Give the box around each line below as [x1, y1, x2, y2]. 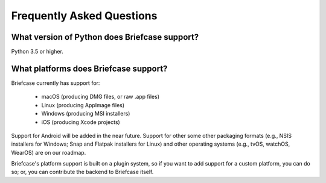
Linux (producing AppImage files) [41, 101, 125, 108]
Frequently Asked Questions [11, 9, 158, 22]
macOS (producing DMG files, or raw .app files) [41, 93, 160, 101]
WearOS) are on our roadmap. [11, 149, 86, 156]
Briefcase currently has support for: [11, 79, 100, 87]
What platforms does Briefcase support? [11, 63, 168, 73]
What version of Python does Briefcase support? [11, 32, 199, 42]
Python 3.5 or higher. [11, 48, 63, 55]
